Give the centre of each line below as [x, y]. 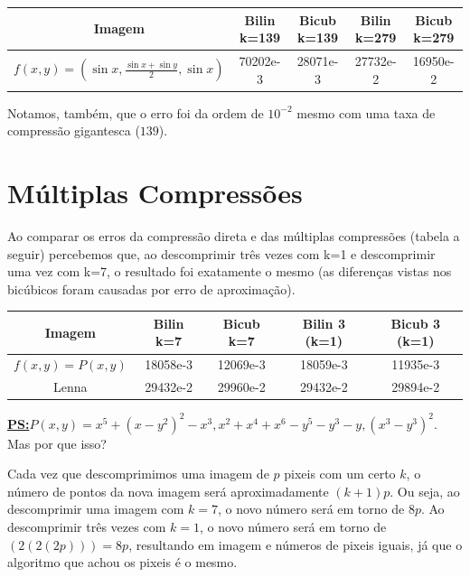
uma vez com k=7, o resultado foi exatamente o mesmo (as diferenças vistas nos [230, 271]
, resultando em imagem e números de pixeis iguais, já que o [296, 544]
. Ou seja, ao [425, 491]
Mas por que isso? [57, 443]
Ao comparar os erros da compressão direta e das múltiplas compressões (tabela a [234, 235]
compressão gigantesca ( [74, 130]
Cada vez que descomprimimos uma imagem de [138, 474]
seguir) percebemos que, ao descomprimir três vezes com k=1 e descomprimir [221, 253]
